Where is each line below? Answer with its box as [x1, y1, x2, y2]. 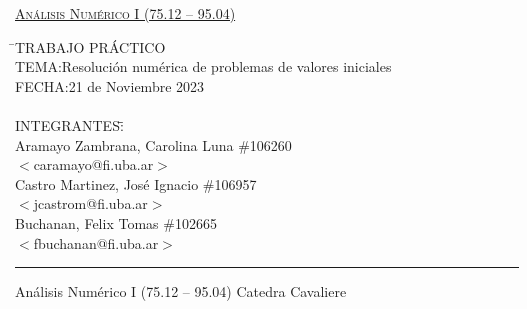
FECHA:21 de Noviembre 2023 [15, 75, 205, 96]
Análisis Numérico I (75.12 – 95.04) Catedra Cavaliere [15, 281, 347, 302]
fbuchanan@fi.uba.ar [33, 232, 159, 253]
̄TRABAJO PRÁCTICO [15, 36, 166, 57]
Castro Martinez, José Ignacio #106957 [15, 173, 257, 194]
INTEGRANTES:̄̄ [15, 114, 124, 135]
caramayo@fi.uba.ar [33, 154, 154, 175]
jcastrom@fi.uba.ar [33, 193, 148, 214]
